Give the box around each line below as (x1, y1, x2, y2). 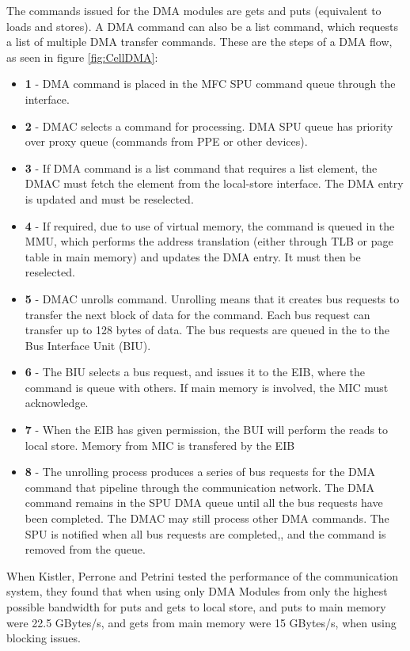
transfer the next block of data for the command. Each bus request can (25, 306, 370, 322)
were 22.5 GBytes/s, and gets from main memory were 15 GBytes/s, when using (6, 614, 397, 630)
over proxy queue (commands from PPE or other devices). (25, 133, 308, 150)
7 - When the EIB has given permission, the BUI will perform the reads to (25, 421, 389, 438)
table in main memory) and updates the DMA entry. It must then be (25, 248, 361, 265)
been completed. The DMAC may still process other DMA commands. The (25, 510, 389, 527)
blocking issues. (6, 630, 81, 646)
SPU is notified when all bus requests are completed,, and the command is (25, 525, 386, 542)
